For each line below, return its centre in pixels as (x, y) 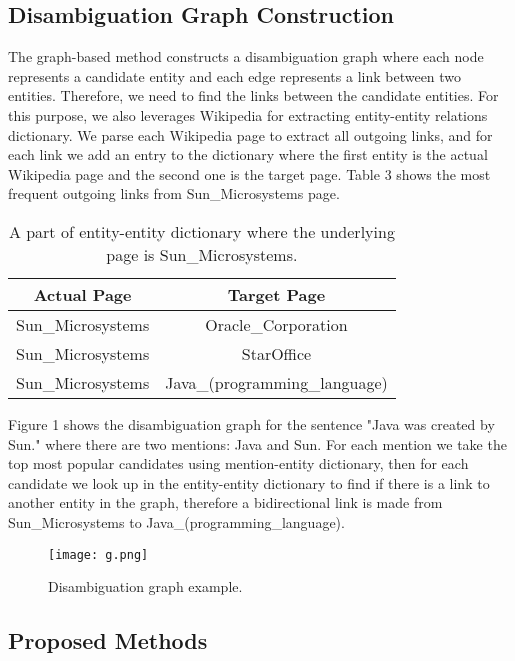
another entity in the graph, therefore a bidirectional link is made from (225, 502)
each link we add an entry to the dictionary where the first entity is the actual (248, 154)
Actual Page (82, 294)
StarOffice (276, 353)
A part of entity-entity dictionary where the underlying (201, 231)
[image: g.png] (98, 554)
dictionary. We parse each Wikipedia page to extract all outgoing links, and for (250, 134)
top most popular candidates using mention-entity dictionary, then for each (238, 463)
